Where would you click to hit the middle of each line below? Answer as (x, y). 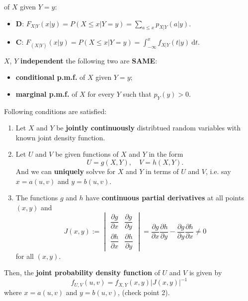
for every (101, 93)
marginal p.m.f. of (46, 93)
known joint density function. (60, 137)
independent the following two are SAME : (89, 60)
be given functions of (87, 154)
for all (25, 256)
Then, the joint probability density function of (82, 272)
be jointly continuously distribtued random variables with (148, 128)
